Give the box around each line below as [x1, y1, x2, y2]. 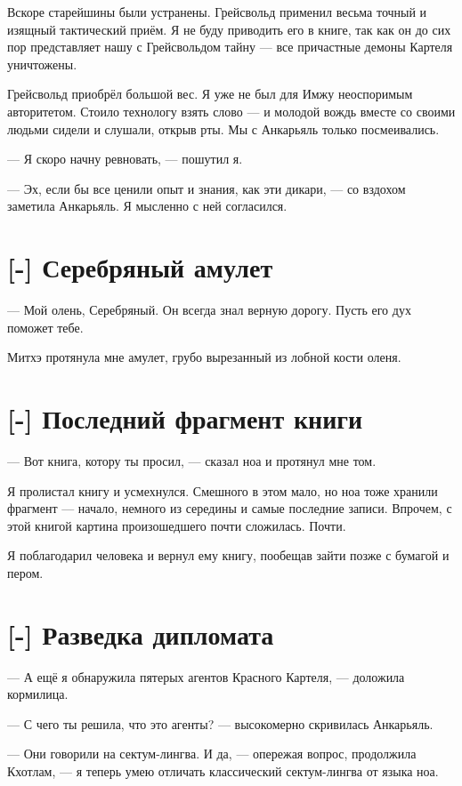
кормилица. [7, 685, 69, 703]
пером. [7, 563, 44, 581]
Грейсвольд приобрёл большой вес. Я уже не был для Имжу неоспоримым [7, 84, 413, 103]
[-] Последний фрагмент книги [7, 400, 363, 437]
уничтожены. [7, 54, 77, 73]
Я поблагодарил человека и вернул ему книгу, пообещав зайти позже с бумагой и [7, 546, 450, 565]
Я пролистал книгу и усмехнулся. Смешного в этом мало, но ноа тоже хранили [7, 481, 438, 500]
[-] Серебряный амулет [7, 249, 273, 285]
